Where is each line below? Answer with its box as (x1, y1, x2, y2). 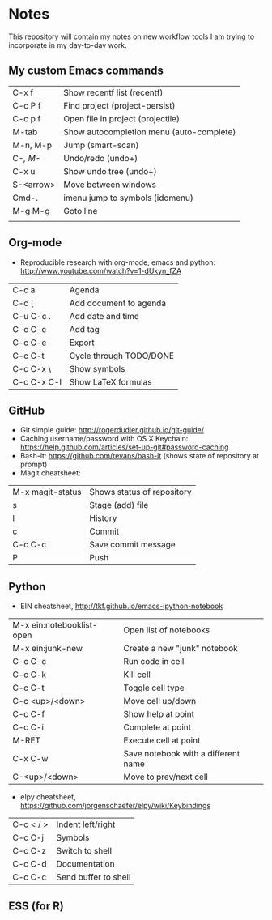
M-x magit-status (12, 487, 83, 498)
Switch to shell (56, 845, 112, 857)
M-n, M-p (12, 139, 53, 151)
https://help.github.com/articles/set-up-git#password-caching (19, 442, 229, 452)
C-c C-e (12, 337, 47, 348)
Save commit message (89, 539, 176, 551)
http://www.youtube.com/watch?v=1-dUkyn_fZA (19, 266, 182, 275)
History (89, 513, 117, 524)
